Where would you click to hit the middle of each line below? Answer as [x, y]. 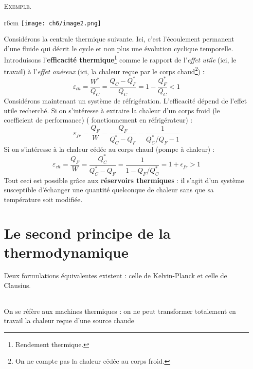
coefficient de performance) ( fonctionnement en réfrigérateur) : [98, 120]
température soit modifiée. [43, 199]
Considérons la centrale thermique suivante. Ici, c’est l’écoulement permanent [119, 39]
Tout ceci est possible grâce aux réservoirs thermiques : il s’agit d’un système [124, 180]
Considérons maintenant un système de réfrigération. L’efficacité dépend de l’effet [126, 101]
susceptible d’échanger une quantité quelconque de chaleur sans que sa [109, 190]
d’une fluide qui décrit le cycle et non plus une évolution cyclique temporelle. [119, 48]
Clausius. [18, 285]
